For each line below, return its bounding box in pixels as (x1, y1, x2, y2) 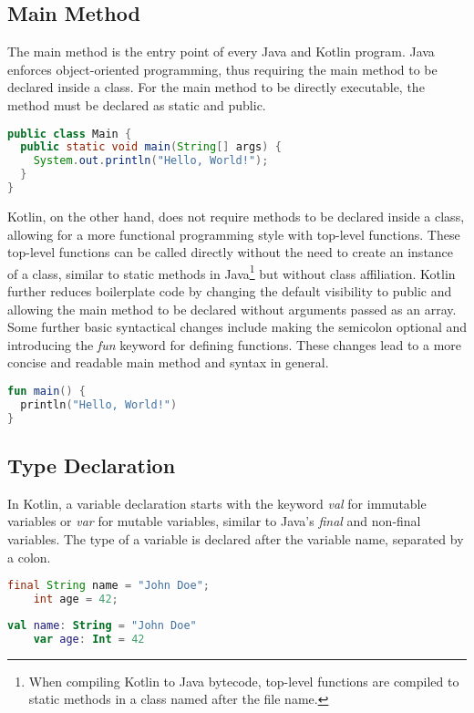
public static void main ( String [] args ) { (20, 140, 282, 154)
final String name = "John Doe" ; (7, 579, 210, 593)
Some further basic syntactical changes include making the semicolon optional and (7, 317, 467, 336)
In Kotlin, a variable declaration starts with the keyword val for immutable (7, 493, 427, 512)
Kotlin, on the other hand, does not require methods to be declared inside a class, (7, 206, 465, 225)
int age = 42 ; (33, 593, 118, 606)
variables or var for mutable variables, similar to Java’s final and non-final (7, 511, 421, 531)
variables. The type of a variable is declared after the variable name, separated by (7, 529, 464, 548)
